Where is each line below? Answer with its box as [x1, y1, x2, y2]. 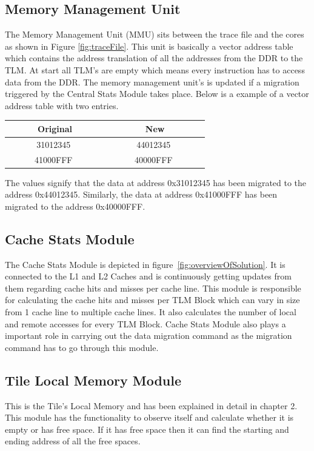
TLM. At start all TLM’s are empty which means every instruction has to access [5, 63, 305, 76]
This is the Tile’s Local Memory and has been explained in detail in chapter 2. [5, 399, 298, 412]
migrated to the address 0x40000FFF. [5, 199, 145, 212]
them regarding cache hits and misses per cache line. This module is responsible [5, 281, 301, 294]
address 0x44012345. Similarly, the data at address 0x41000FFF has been [5, 188, 278, 201]
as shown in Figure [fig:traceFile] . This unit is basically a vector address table [5, 39, 293, 52]
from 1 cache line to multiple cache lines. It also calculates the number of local [5, 306, 296, 318]
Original [38, 122, 73, 135]
